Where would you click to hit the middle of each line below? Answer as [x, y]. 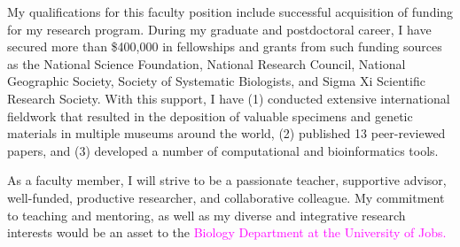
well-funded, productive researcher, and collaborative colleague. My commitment [226, 197]
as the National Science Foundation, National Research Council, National [207, 63]
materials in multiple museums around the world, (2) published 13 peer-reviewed [226, 133]
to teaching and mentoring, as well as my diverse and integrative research [207, 215]
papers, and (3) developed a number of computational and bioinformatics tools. [223, 150]
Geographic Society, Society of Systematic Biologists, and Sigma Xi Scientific [216, 81]
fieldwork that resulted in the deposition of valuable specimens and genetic [210, 116]
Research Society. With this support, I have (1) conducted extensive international [229, 98]
